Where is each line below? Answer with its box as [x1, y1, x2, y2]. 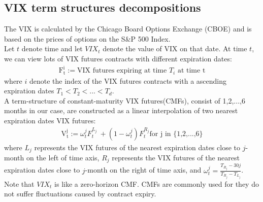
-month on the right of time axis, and [85, 164, 202, 175]
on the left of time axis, [26, 152, 100, 163]
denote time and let [21, 43, 83, 54]
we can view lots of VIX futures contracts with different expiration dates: [4, 53, 232, 63]
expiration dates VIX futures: [4, 115, 96, 125]
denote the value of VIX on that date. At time [103, 43, 247, 54]
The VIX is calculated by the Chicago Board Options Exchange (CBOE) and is [4, 23, 252, 34]
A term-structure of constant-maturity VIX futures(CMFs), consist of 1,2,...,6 [4, 95, 245, 106]
